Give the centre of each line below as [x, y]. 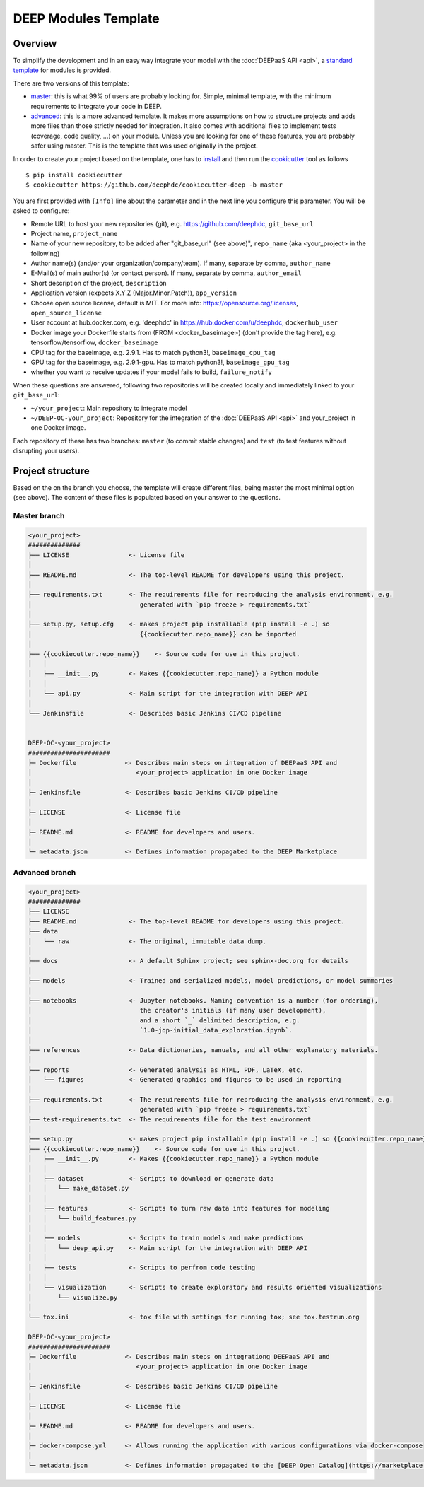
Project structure [51, 471]
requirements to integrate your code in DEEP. [96, 106]
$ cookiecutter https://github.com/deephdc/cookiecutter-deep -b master [154, 185]
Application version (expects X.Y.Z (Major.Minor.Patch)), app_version [134, 293]
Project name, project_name [74, 233]
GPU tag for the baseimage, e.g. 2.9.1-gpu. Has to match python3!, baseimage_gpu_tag [160, 362]
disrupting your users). [46, 451]
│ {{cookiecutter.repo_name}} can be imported [162, 634]
